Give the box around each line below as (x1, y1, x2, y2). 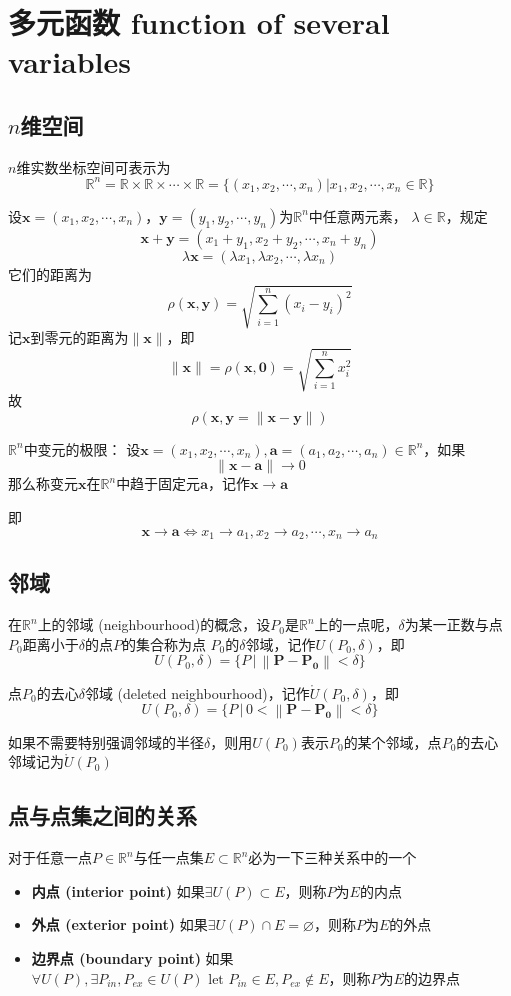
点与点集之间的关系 (8, 800, 197, 831)
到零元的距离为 (30, 327, 129, 347)
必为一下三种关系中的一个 (248, 847, 417, 868)
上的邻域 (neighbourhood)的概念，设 (37, 614, 271, 635)
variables (8, 41, 132, 82)
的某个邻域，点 (343, 731, 442, 752)
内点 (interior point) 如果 (31, 880, 205, 901)
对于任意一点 (8, 847, 92, 868)
